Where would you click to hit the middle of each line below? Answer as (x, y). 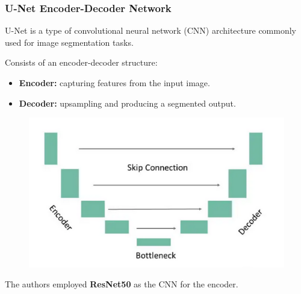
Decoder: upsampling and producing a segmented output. (127, 103)
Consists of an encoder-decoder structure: (81, 62)
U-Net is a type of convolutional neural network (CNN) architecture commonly (150, 30)
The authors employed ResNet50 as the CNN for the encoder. (122, 284)
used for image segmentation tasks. (69, 42)
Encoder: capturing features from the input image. (114, 83)
